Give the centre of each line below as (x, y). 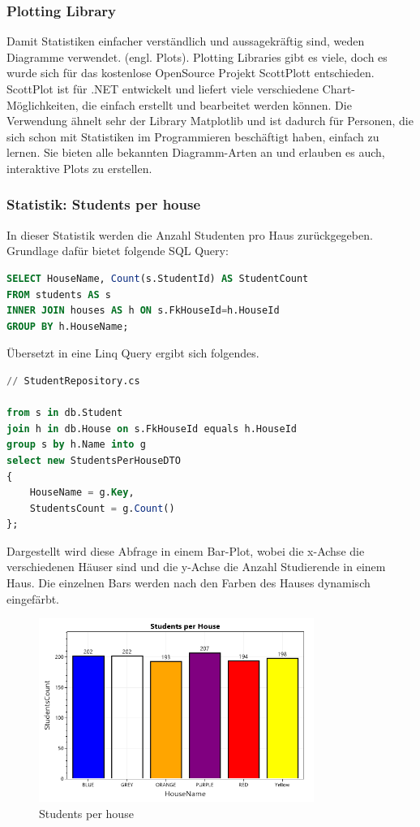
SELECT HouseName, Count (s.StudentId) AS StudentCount (158, 278)
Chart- (339, 89)
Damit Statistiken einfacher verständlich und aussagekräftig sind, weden (186, 41)
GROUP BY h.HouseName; (68, 326)
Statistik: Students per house (104, 204)
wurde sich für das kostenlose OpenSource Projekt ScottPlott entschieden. (191, 73)
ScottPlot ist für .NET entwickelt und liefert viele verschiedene (163, 89)
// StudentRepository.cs (73, 381)
